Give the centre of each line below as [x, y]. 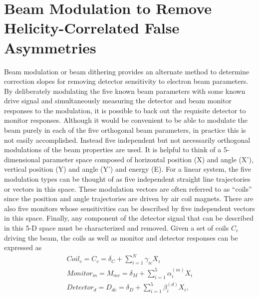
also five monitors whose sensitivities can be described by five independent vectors [129, 208]
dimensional [22, 159]
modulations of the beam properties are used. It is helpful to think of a [113, 149]
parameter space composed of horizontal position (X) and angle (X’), [148, 159]
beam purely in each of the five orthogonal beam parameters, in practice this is [125, 130]
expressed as [23, 247]
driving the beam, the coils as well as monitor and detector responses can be [121, 237]
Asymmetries [50, 47]
